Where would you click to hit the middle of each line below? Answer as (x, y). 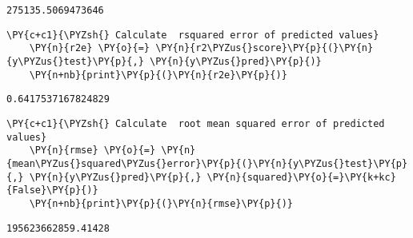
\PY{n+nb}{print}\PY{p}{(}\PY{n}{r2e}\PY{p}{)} (158, 75)
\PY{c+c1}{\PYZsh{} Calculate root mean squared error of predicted (196, 123)
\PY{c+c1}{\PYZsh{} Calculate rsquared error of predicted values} (193, 35)
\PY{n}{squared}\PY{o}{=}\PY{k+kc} (301, 177)
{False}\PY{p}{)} (52, 190)
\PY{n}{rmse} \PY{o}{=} (92, 151)
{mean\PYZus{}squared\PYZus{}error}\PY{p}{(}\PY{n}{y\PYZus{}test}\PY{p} (207, 163)
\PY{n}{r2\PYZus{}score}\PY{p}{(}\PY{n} (265, 48)
